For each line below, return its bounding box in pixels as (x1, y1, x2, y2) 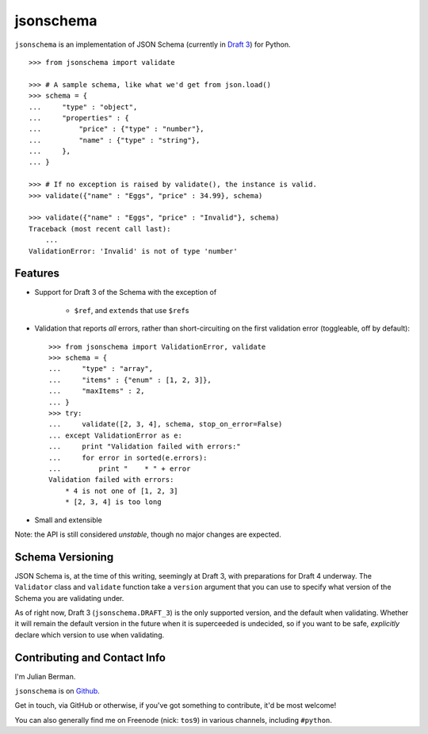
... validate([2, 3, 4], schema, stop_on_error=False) (48, 420, 283, 429)
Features (14, 266, 59, 281)
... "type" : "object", (29, 102, 138, 111)
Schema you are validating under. (14, 593, 124, 602)
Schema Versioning (14, 550, 114, 564)
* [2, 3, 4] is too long (64, 498, 162, 507)
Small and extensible (34, 515, 103, 525)
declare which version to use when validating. (14, 630, 165, 640)
